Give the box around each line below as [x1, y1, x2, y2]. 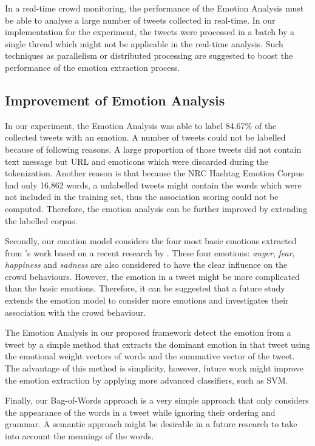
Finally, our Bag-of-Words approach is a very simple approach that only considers [5, 394, 309, 407]
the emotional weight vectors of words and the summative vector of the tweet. [5, 350, 295, 362]
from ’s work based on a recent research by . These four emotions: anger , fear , [5, 246, 295, 259]
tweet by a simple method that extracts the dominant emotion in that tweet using [5, 338, 311, 350]
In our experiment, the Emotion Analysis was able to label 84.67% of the [5, 119, 277, 131]
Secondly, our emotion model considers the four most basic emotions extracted [5, 235, 297, 247]
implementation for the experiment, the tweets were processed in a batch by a [5, 25, 295, 38]
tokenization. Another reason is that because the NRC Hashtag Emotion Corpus [5, 167, 304, 179]
